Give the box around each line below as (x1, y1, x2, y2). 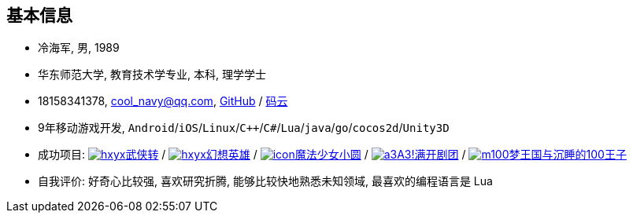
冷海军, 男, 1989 (38, 41, 120, 55)
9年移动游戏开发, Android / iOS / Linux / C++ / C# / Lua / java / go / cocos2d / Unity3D (38, 121, 450, 135)
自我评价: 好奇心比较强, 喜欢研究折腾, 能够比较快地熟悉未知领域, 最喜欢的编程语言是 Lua (38, 174, 493, 188)
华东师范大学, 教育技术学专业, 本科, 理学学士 (38, 68, 266, 82)
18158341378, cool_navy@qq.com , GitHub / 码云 (38, 94, 288, 108)
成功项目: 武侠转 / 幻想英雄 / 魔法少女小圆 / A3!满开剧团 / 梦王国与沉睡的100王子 (38, 148, 627, 162)
